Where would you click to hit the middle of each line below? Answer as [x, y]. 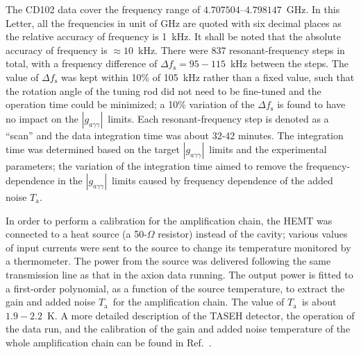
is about [319, 302]
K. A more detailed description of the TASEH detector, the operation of [201, 315]
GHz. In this [313, 9]
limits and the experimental [268, 149]
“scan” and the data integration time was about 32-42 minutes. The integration [175, 135]
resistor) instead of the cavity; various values [253, 234]
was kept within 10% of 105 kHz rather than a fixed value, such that [208, 77]
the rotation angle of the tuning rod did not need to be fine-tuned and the [163, 90]
